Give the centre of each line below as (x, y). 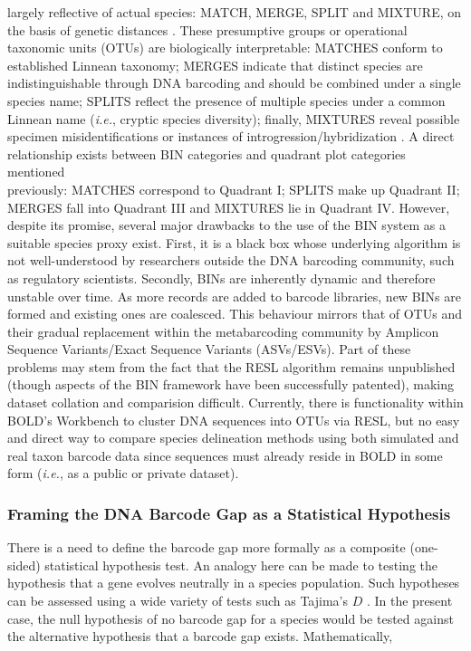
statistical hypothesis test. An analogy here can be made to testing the (241, 565)
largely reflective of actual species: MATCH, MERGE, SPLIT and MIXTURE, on (235, 12)
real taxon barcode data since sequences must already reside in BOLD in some (225, 455)
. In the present (409, 601)
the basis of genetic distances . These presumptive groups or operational (207, 29)
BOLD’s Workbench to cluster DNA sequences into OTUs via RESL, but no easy (234, 420)
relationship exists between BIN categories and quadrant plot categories (207, 153)
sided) (24, 565)
